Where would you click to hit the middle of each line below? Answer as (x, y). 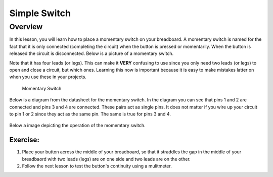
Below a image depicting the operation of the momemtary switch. (78, 126)
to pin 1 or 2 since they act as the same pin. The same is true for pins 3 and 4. (90, 114)
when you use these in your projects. (48, 77)
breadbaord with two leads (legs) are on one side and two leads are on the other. (106, 159)
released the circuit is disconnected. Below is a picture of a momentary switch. (92, 53)
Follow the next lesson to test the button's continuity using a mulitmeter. (97, 166)
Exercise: (25, 140)
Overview (26, 27)
